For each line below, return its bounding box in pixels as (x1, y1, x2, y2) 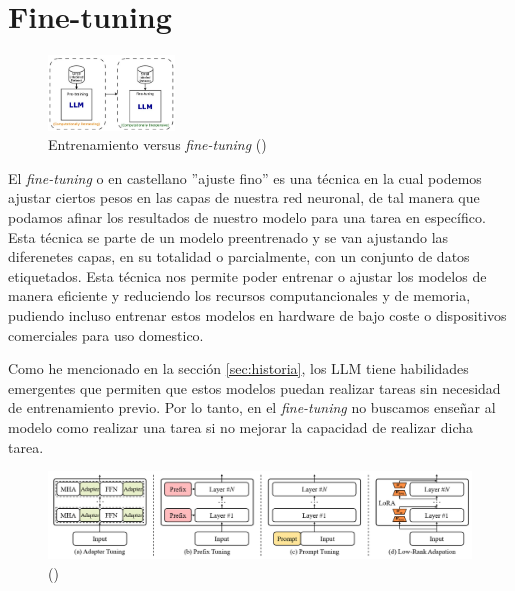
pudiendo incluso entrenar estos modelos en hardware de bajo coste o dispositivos (8, 304, 507, 325)
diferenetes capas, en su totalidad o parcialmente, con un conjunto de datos (8, 246, 470, 267)
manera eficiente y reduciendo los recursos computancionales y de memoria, (8, 285, 471, 306)
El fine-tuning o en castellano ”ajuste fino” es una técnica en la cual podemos (8, 167, 482, 188)
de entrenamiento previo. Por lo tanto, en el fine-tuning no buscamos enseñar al (8, 397, 496, 418)
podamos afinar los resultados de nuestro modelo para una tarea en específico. (8, 206, 486, 227)
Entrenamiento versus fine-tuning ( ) (48, 134, 267, 155)
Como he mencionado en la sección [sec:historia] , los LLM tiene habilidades (8, 358, 469, 379)
